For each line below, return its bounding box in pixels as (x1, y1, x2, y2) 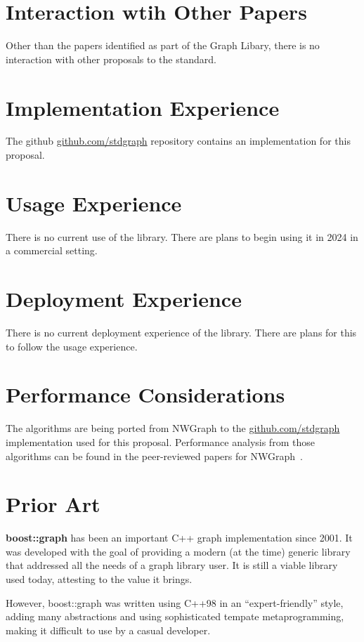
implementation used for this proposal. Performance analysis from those (6, 434, 315, 449)
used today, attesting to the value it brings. (6, 572, 193, 587)
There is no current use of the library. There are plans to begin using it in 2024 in (6, 229, 358, 244)
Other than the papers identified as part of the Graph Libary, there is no (6, 38, 320, 53)
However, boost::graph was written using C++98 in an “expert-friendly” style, (6, 595, 344, 610)
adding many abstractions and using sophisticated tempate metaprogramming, (6, 609, 344, 624)
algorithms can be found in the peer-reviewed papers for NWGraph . (6, 448, 303, 463)
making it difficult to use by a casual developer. (6, 622, 211, 637)
